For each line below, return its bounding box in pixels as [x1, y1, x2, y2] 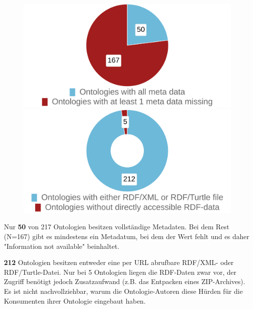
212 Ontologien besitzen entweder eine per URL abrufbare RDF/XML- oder [4, 257, 234, 267]
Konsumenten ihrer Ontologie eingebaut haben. [4, 295, 146, 306]
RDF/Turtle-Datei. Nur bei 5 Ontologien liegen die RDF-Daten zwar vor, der [4, 266, 237, 277]
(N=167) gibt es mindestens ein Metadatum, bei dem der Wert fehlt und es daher [4, 231, 250, 241]
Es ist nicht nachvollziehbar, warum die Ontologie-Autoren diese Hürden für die [4, 286, 243, 296]
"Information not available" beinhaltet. [4, 241, 119, 251]
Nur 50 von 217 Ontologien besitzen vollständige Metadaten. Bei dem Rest [4, 221, 230, 232]
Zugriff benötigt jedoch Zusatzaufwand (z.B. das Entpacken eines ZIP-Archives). [4, 276, 245, 287]
